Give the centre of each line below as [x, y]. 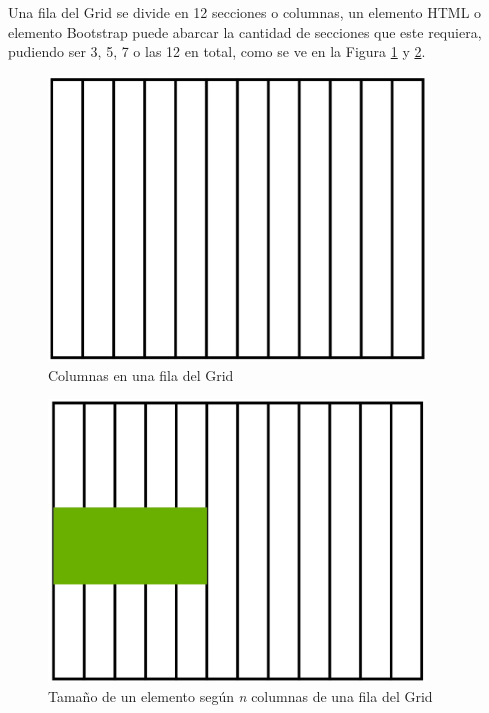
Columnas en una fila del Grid [141, 374]
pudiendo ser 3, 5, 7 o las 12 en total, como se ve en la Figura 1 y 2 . [217, 51]
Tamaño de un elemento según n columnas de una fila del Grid [240, 695]
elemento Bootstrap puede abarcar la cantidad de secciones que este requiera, [245, 31]
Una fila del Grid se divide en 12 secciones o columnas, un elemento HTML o [245, 12]
